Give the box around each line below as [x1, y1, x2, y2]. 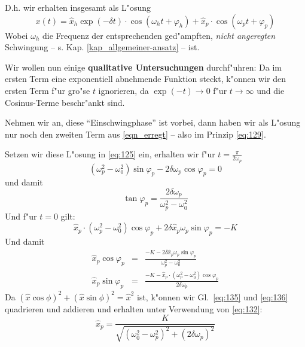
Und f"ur [5, 209, 37, 222]
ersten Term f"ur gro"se [5, 84, 90, 96]
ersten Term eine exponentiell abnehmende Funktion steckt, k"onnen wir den [5, 72, 286, 85]
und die [257, 84, 285, 96]
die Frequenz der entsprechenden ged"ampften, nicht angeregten [42, 29, 276, 41]
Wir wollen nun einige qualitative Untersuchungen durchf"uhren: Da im [5, 60, 282, 73]
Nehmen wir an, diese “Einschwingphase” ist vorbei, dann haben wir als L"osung [5, 116, 301, 129]
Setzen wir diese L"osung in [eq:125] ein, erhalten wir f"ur [5, 148, 215, 160]
